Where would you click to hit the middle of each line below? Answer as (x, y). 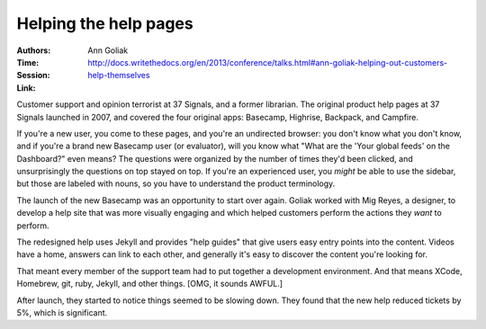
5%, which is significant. (62, 312)
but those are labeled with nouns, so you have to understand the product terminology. (176, 183)
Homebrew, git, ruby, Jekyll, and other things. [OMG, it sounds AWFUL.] (150, 284)
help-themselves (119, 76)
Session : (33, 76)
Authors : (34, 50)
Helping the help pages (105, 23)
